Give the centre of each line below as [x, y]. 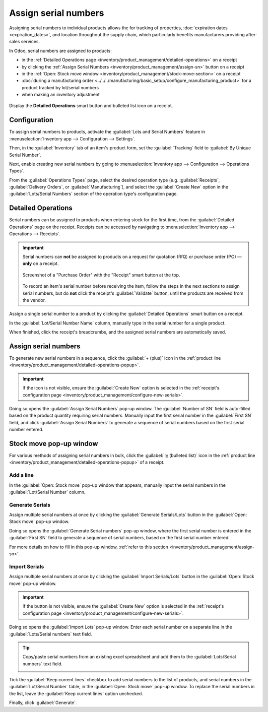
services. [31, 42]
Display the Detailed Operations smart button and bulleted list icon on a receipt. [91, 106]
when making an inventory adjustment [61, 95]
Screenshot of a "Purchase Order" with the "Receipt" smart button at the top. [101, 275]
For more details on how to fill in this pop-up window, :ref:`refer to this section [89, 547]
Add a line [22, 475]
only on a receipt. [41, 263]
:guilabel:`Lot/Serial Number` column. [47, 492]
